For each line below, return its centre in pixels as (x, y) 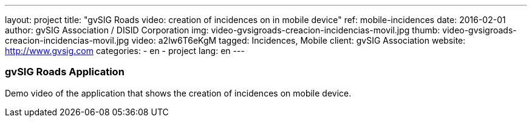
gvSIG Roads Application (65, 72)
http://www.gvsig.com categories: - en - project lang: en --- (125, 51)
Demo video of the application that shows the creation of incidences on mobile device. (178, 93)
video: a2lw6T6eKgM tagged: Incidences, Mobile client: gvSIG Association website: (298, 40)
